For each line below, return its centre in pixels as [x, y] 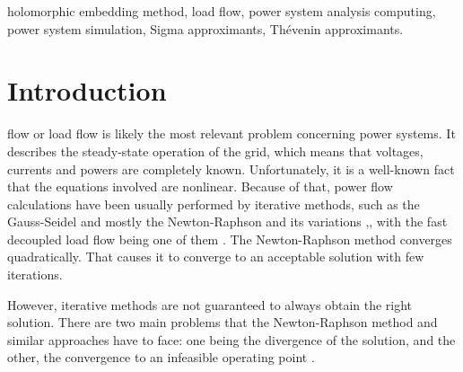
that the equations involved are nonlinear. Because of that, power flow [200, 186]
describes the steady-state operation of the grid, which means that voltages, [215, 151]
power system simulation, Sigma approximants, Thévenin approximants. [205, 28]
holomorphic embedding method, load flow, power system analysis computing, [222, 11]
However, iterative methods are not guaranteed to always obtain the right [210, 304]
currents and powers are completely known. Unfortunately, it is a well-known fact [231, 168]
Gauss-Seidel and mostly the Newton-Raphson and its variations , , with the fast [227, 221]
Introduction [87, 90]
